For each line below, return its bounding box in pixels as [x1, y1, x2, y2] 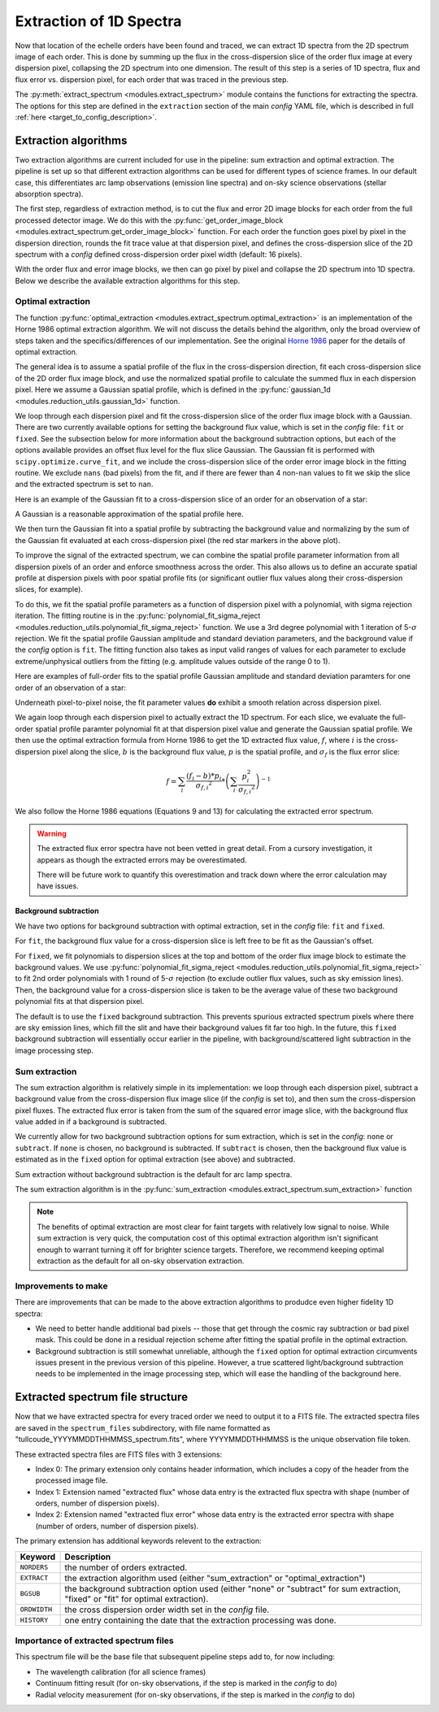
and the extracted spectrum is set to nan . [15, 480, 154, 489]
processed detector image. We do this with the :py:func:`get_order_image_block [15, 215, 284, 225]
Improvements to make [15, 1280, 108, 1292]
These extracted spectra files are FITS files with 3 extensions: [15, 1449, 223, 1459]
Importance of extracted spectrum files [15, 1635, 174, 1646]
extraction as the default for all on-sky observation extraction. [37, 1256, 245, 1266]
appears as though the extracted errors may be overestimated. [37, 854, 247, 865]
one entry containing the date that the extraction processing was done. [64, 1614, 337, 1626]
